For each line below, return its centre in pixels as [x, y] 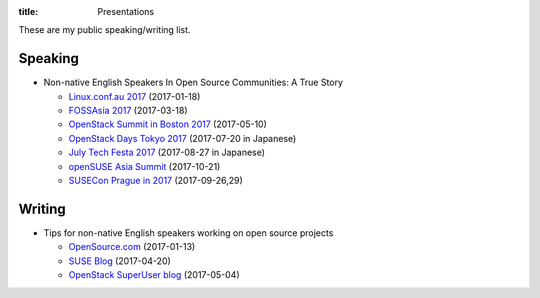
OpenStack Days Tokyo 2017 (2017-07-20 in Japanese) [182, 138]
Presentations [126, 11]
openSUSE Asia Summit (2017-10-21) [144, 166]
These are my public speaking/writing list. [104, 30]
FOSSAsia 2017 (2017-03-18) [128, 111]
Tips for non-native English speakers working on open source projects [188, 232]
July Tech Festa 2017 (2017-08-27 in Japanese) [166, 152]
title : [28, 11]
